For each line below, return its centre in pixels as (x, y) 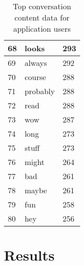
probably (40, 91)
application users (42, 29)
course (35, 77)
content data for (42, 17)
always (36, 63)
